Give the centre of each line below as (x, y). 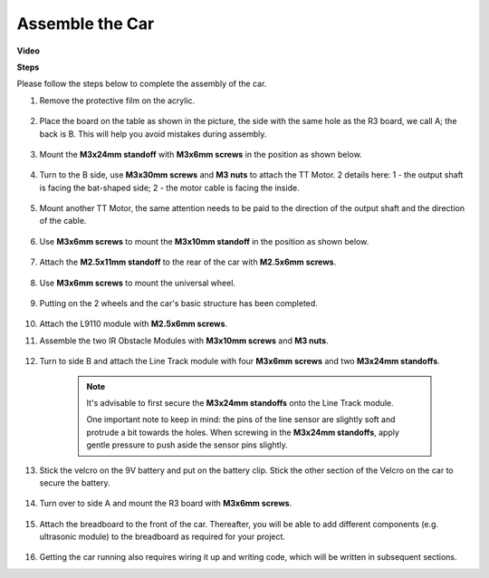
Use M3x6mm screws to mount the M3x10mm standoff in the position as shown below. (204, 241)
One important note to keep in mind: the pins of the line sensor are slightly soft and (241, 419)
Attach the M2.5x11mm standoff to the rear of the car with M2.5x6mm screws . (188, 262)
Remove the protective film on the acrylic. (117, 101)
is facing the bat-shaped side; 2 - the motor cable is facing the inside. (169, 188)
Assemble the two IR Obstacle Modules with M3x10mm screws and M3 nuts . (184, 341)
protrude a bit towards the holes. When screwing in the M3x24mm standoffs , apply (243, 432)
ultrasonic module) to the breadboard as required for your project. (162, 537)
